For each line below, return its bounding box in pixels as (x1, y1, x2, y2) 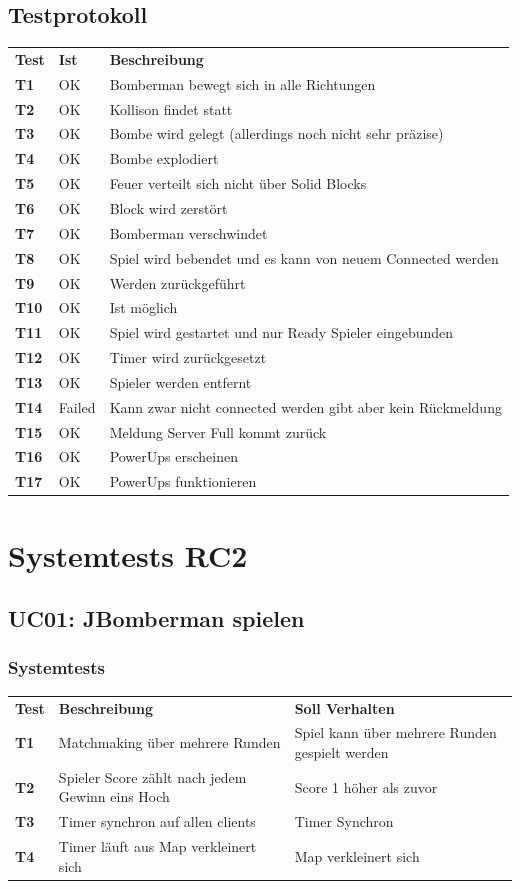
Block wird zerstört (109, 198, 228, 219)
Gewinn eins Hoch (58, 786, 170, 807)
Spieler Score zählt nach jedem (58, 766, 247, 787)
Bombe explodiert (109, 148, 219, 169)
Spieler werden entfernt (109, 371, 252, 392)
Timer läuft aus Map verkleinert (58, 836, 257, 857)
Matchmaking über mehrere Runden (58, 732, 281, 753)
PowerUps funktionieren (109, 471, 257, 492)
